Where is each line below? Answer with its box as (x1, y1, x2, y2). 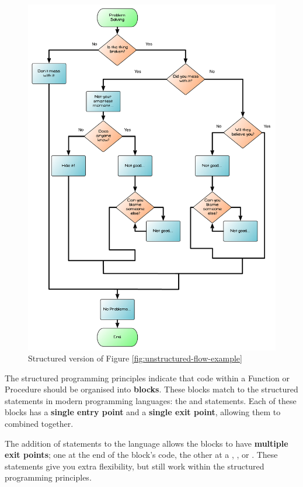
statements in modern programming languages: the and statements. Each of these (5, 394, 297, 406)
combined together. (5, 418, 74, 430)
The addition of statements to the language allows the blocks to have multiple (5, 437, 288, 449)
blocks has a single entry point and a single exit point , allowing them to (5, 406, 281, 418)
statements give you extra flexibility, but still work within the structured (5, 460, 264, 472)
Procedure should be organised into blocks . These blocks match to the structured (5, 383, 298, 395)
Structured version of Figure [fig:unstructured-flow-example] (28, 352, 242, 364)
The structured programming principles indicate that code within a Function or (5, 371, 290, 384)
